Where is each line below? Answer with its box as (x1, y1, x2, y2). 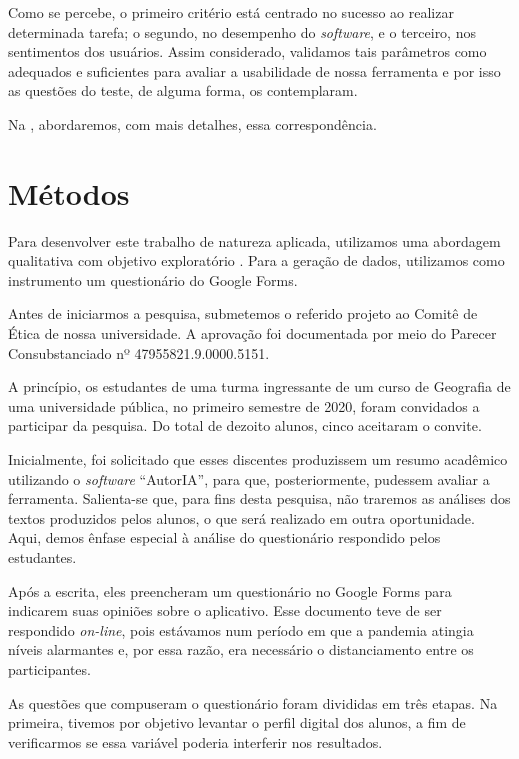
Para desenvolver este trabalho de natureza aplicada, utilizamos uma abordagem (8, 230, 501, 251)
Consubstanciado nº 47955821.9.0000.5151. (8, 342, 270, 363)
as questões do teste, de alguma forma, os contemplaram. (8, 80, 358, 101)
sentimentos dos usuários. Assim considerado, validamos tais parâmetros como (8, 41, 487, 62)
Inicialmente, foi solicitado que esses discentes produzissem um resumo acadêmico (8, 449, 508, 470)
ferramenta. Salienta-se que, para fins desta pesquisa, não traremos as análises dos (8, 488, 511, 509)
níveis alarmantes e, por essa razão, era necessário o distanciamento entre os (8, 639, 474, 660)
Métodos (8, 172, 130, 213)
